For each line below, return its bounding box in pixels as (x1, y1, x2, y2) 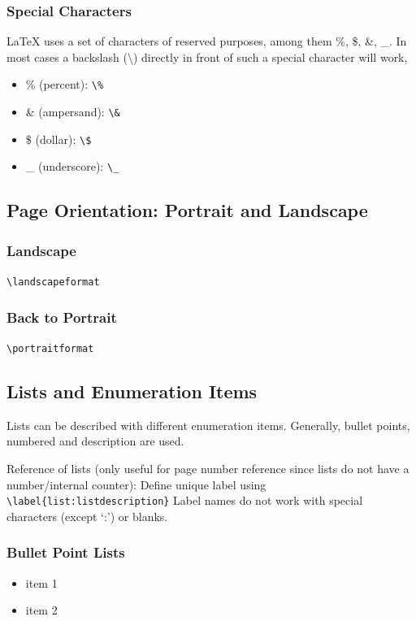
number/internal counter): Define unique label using (6, 476, 266, 493)
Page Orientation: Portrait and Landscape (6, 198, 368, 223)
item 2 (25, 601, 58, 619)
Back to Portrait (6, 306, 117, 327)
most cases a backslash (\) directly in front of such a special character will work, (6, 48, 408, 65)
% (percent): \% (25, 76, 104, 93)
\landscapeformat (6, 276, 100, 289)
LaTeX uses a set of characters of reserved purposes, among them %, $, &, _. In (6, 33, 407, 50)
